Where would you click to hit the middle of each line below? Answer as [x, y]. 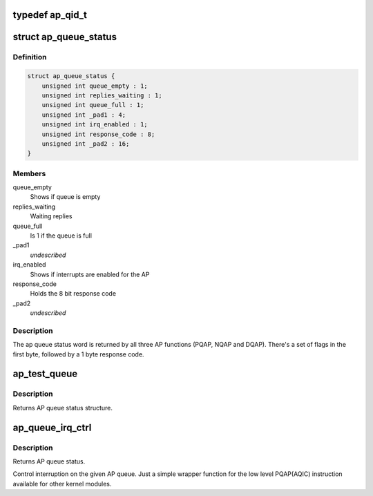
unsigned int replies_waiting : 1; [102, 95]
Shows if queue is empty [65, 197]
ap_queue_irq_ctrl [52, 427]
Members [29, 173]
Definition [30, 57]
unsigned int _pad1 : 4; [84, 115]
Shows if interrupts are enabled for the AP [90, 274]
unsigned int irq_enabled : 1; [95, 125]
